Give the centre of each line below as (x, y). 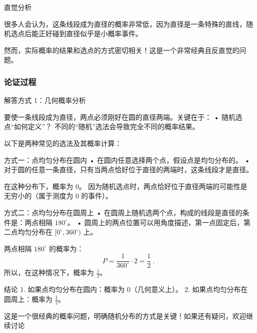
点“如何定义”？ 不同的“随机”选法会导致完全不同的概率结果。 (102, 126)
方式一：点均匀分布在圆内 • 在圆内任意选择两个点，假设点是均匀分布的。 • (127, 160)
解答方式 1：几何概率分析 (45, 100)
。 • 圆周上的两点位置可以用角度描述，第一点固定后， (155, 222)
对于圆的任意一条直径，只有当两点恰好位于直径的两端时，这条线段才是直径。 (128, 169)
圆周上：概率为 (28, 299)
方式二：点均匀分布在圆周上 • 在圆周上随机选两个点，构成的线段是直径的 (123, 212)
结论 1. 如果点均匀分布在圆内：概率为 (64, 289)
